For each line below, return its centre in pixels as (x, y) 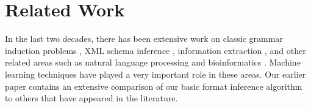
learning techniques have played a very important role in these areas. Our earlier (155, 74)
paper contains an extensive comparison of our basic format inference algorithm (154, 86)
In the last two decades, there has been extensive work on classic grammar (144, 39)
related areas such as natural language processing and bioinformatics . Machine (153, 62)
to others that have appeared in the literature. (91, 98)
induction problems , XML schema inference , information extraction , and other (155, 50)
